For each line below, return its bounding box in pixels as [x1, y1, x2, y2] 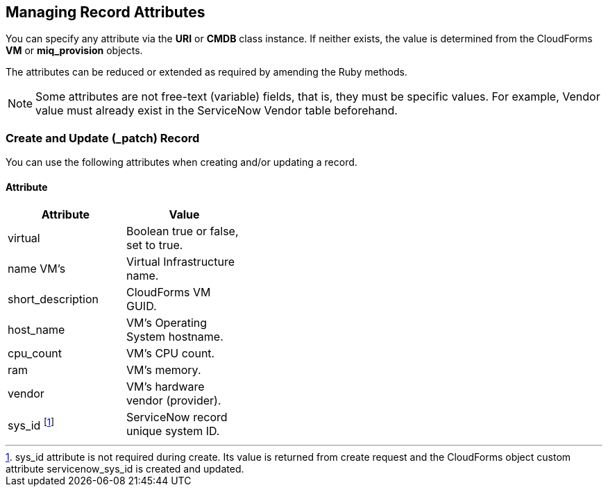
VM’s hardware [126, 380, 205, 394]
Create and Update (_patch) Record [6, 130, 200, 145]
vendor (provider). [126, 393, 221, 408]
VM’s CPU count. [126, 346, 215, 361]
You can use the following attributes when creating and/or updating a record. [6, 156, 357, 169]
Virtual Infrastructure [126, 255, 235, 269]
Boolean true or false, [126, 224, 239, 239]
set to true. [126, 238, 183, 253]
